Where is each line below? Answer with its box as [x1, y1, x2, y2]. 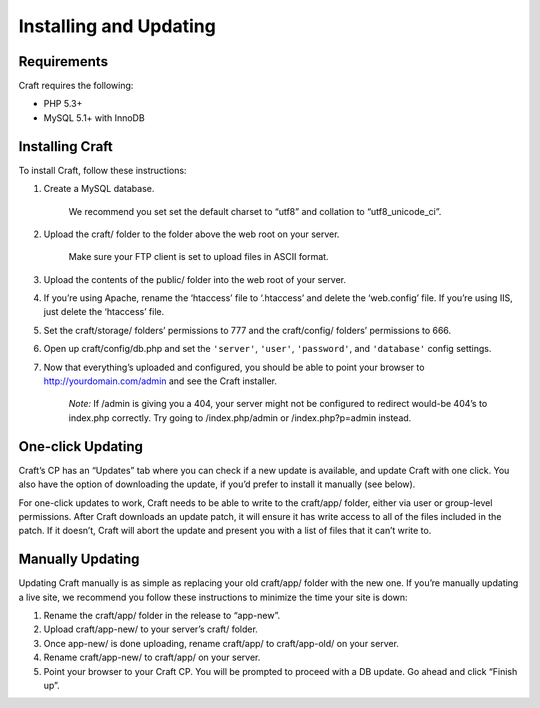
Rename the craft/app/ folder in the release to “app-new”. [43, 609, 280, 621]
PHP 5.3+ [43, 98, 83, 110]
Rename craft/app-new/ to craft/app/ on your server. [43, 651, 261, 664]
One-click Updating [18, 438, 144, 455]
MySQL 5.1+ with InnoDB [43, 111, 145, 124]
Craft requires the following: [18, 80, 134, 92]
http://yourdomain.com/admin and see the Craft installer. [43, 375, 277, 387]
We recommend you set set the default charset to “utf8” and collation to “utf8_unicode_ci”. [68, 205, 442, 217]
